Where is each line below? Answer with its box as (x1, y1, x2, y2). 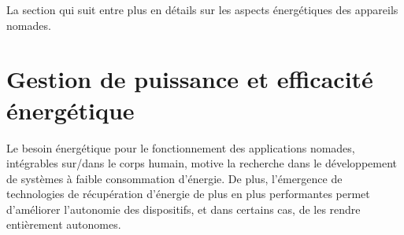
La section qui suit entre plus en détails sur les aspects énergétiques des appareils (6, 2, 398, 17)
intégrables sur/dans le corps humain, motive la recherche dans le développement (6, 155, 397, 171)
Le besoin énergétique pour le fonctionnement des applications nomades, (6, 139, 355, 156)
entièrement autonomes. (6, 216, 121, 233)
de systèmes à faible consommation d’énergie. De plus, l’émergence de (6, 170, 343, 186)
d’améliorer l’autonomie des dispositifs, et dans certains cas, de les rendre (6, 200, 361, 217)
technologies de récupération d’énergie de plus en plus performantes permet (6, 185, 370, 202)
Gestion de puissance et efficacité (6, 63, 373, 95)
